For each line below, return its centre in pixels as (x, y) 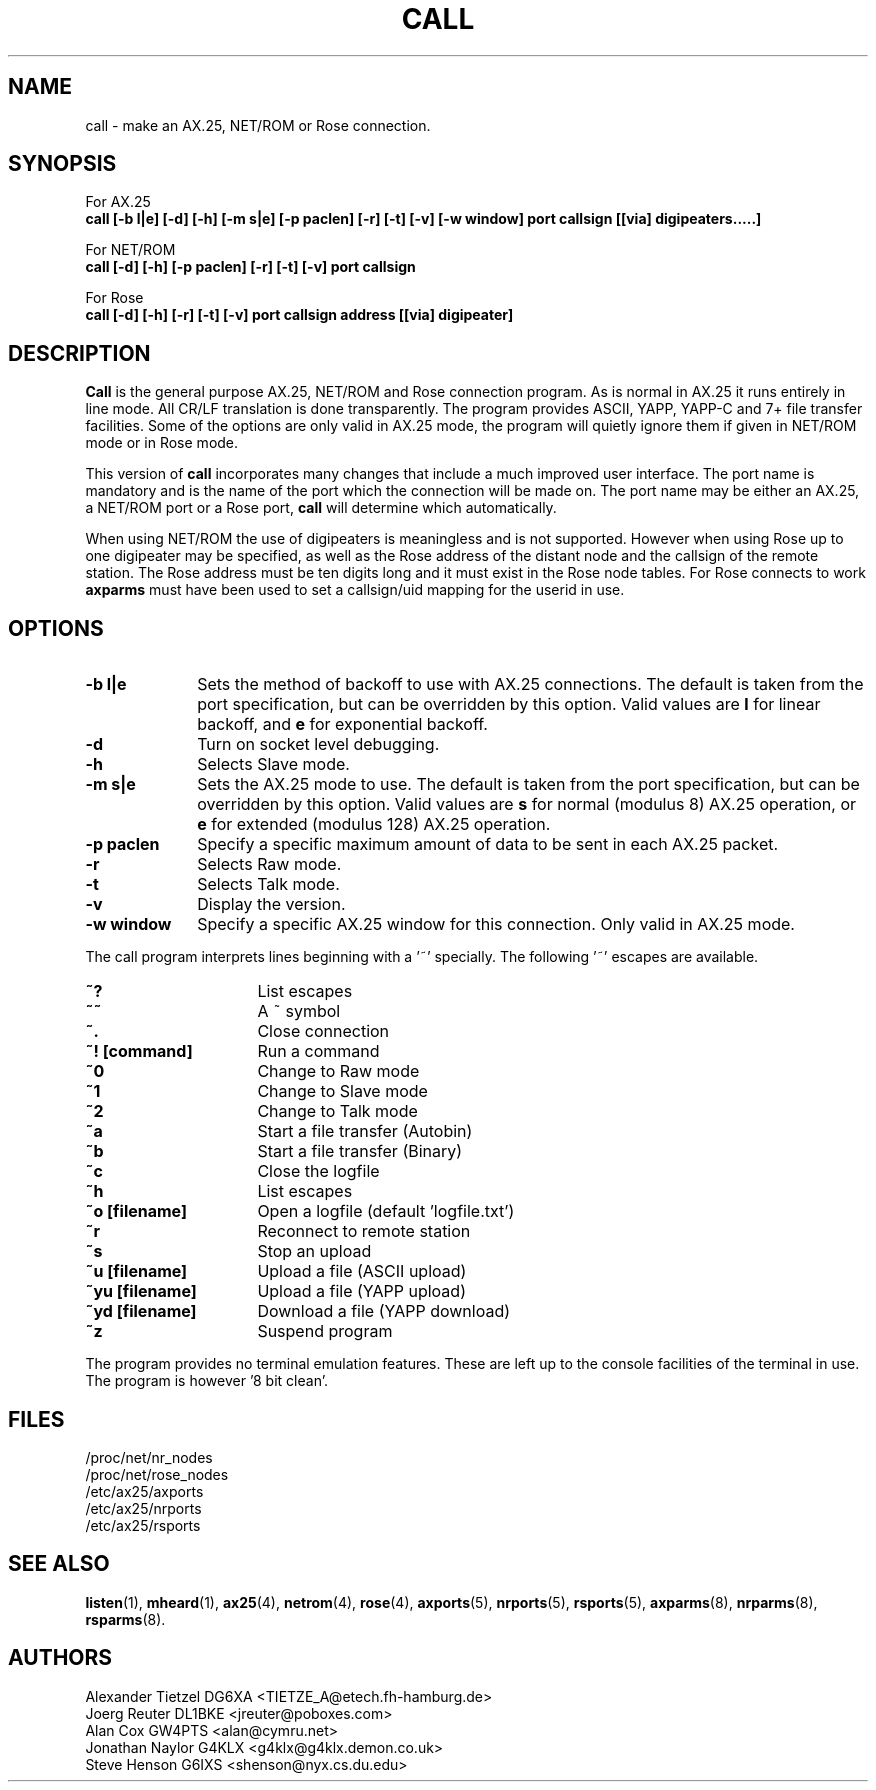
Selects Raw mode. (269, 864)
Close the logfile (318, 1171)
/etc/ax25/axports (144, 1491)
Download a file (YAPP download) (384, 1311)
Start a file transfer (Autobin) (365, 1131)
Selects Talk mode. (268, 884)
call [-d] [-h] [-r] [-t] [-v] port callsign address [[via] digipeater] (299, 315)
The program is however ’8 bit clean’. (206, 1381)
